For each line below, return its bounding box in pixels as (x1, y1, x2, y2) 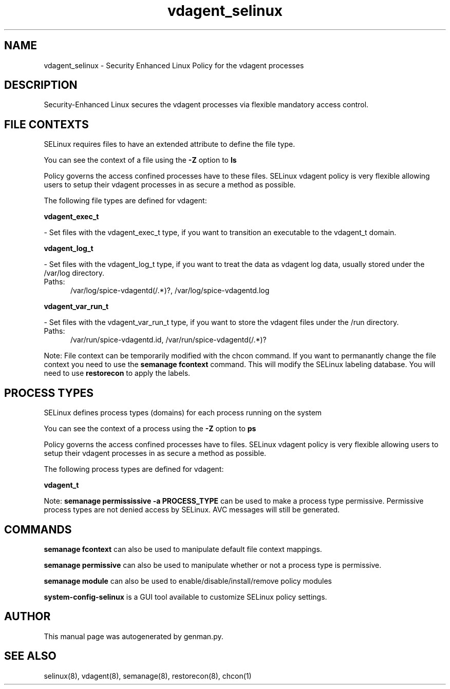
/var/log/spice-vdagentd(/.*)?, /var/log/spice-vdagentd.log (70, 286, 270, 295)
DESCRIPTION (4, 79, 78, 92)
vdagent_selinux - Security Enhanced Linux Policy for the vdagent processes (44, 61, 304, 70)
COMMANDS (4, 523, 72, 536)
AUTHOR (4, 610, 51, 623)
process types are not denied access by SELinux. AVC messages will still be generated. (44, 505, 340, 514)
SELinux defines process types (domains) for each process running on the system (44, 408, 322, 417)
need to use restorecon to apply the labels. (44, 369, 191, 378)
